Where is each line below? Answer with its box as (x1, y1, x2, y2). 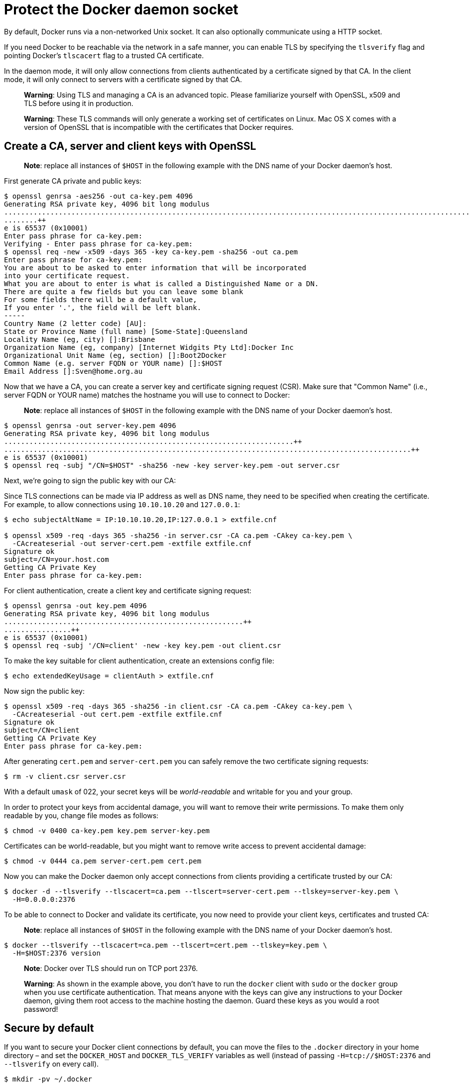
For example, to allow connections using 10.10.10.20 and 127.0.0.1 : (4, 500, 240, 509)
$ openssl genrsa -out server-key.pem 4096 (4, 421, 176, 430)
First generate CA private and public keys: (4, 176, 142, 185)
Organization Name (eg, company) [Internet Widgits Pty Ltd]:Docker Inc (4, 343, 294, 351)
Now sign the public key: (4, 686, 85, 695)
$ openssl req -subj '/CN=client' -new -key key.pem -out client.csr (4, 641, 281, 650)
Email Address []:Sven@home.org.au (4, 367, 143, 375)
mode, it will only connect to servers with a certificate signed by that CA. (4, 75, 242, 84)
